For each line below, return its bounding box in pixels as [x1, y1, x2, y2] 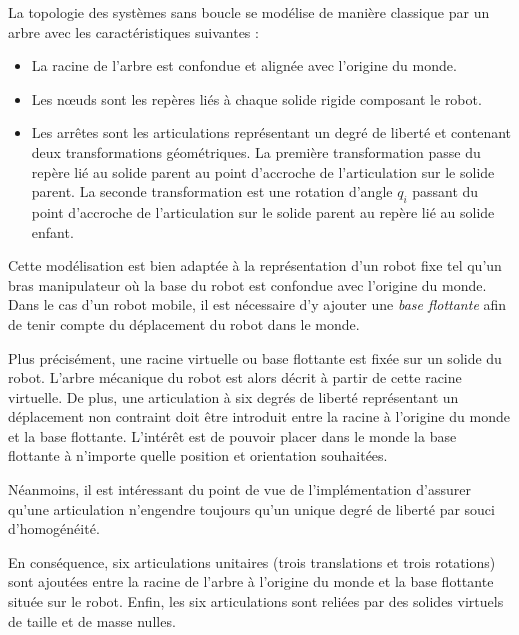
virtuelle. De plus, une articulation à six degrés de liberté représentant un [8, 386, 459, 407]
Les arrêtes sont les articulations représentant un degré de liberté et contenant [31, 122, 512, 143]
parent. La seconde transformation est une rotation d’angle [31, 181, 393, 202]
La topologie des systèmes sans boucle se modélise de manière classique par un [8, 2, 490, 22]
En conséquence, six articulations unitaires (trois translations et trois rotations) [8, 551, 496, 572]
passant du [412, 181, 479, 202]
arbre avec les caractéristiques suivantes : [8, 21, 259, 42]
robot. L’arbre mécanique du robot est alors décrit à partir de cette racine [8, 367, 462, 388]
